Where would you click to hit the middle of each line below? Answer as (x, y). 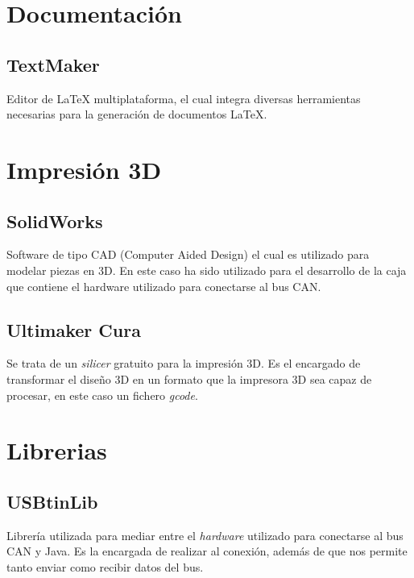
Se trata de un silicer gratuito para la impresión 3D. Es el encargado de (184, 363)
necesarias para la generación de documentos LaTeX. (137, 114)
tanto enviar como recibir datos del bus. (105, 566)
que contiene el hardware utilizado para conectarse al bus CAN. (164, 286)
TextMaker (53, 64)
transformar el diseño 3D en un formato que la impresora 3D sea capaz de (189, 378)
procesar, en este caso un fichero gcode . (102, 395)
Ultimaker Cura (74, 329)
